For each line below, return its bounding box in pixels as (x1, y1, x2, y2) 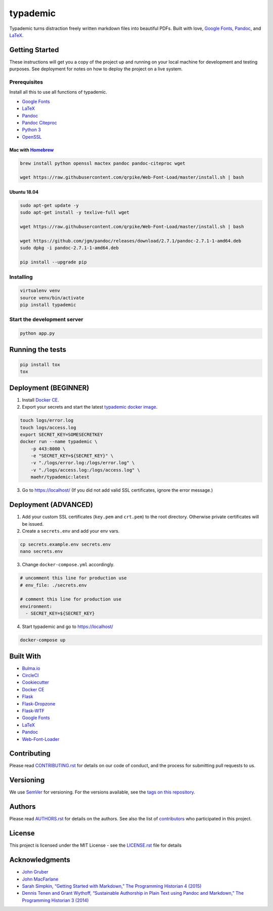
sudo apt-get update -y (20, 203, 79, 209)
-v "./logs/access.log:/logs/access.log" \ (30, 467, 140, 473)
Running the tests (9, 345, 67, 354)
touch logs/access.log (20, 424, 76, 430)
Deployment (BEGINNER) (9, 383, 89, 392)
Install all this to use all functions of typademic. (9, 89, 107, 95)
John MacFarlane (22, 876, 59, 882)
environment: (20, 603, 53, 609)
